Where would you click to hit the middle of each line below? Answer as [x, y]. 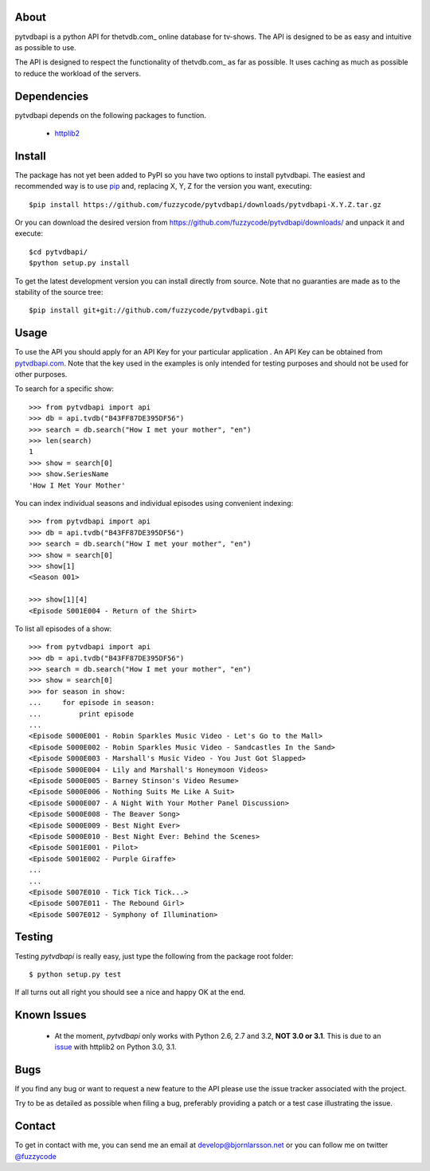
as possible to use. [46, 47]
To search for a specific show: [64, 389]
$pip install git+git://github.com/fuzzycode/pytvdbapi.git [149, 310]
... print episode [82, 714]
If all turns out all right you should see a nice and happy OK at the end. [130, 993]
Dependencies [52, 96]
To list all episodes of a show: [63, 629]
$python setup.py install [80, 263]
